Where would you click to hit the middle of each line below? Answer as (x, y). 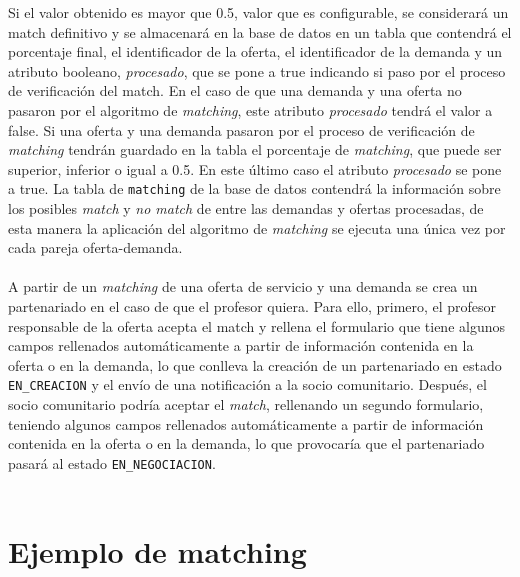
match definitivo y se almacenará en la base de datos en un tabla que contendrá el (260, 31)
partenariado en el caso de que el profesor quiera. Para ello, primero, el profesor (252, 305)
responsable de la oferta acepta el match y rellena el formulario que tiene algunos (257, 325)
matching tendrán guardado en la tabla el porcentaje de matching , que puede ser (255, 149)
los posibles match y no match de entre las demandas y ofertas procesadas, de (246, 208)
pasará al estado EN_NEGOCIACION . (112, 462)
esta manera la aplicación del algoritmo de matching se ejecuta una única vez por (257, 227)
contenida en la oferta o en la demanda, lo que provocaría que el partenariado (246, 443)
